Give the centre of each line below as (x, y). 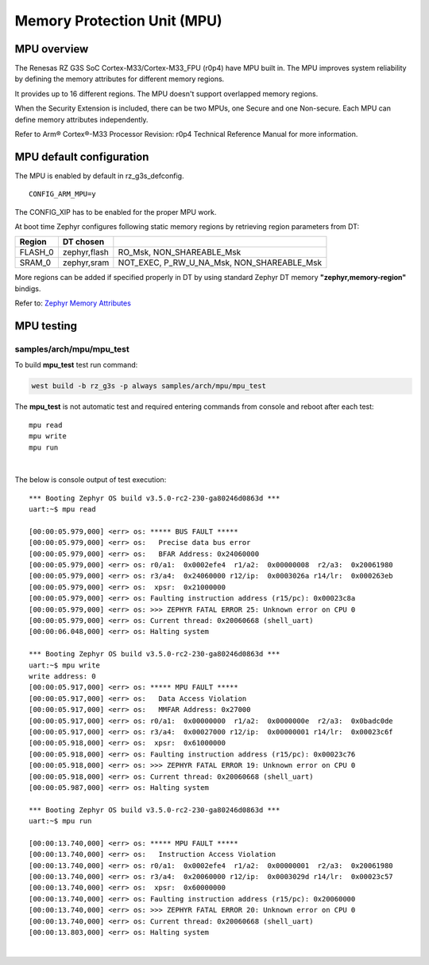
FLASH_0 (37, 252)
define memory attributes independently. (81, 119)
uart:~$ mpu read (62, 510)
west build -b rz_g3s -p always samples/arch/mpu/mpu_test (149, 386)
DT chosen (83, 242)
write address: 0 (62, 676)
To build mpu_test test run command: (76, 365)
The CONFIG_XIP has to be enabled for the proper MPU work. (116, 212)
